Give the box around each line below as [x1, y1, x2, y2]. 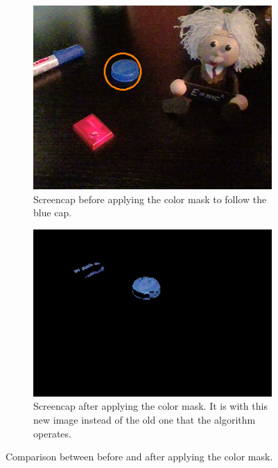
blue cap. [33, 205, 72, 220]
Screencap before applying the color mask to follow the [33, 191, 267, 206]
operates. [33, 426, 71, 440]
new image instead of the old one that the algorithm [33, 412, 256, 426]
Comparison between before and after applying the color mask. [6, 449, 273, 464]
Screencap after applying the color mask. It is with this [33, 399, 268, 413]
